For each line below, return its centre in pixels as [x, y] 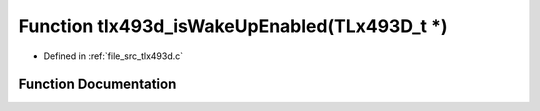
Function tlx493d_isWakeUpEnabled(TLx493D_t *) [233, 26]
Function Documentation [97, 84]
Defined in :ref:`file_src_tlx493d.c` [113, 56]
